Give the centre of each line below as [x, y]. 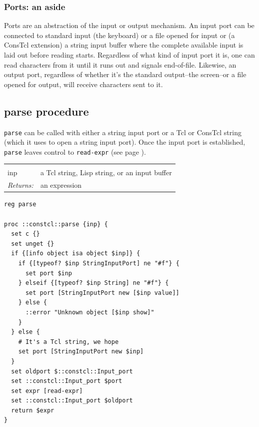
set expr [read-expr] [47, 391]
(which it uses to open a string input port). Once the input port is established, [125, 142]
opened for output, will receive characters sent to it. [83, 84]
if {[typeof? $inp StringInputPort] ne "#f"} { [99, 263]
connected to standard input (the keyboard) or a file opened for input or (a [119, 35]
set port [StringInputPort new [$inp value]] [102, 293]
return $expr [33, 410]
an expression [61, 185]
